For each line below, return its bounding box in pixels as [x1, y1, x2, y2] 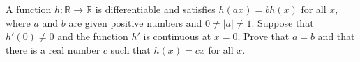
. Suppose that [251, 15, 314, 30]
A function [6, 2, 52, 16]
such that [110, 42, 151, 56]
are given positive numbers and [68, 15, 202, 30]
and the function [57, 29, 128, 43]
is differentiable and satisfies [95, 2, 216, 16]
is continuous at [143, 29, 211, 43]
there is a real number [6, 42, 100, 56]
